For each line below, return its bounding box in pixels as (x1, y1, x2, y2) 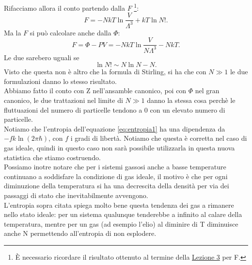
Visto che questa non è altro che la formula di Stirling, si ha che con (4, 66, 206, 77)
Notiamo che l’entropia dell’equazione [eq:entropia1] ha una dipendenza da (4, 123, 225, 133)
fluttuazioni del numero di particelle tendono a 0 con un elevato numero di (4, 104, 225, 115)
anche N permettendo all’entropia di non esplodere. (4, 228, 157, 238)
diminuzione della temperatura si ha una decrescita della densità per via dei (4, 181, 229, 191)
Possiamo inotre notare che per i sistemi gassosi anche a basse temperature (4, 162, 226, 172)
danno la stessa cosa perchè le (147, 95, 236, 105)
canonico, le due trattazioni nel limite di (4, 95, 123, 105)
